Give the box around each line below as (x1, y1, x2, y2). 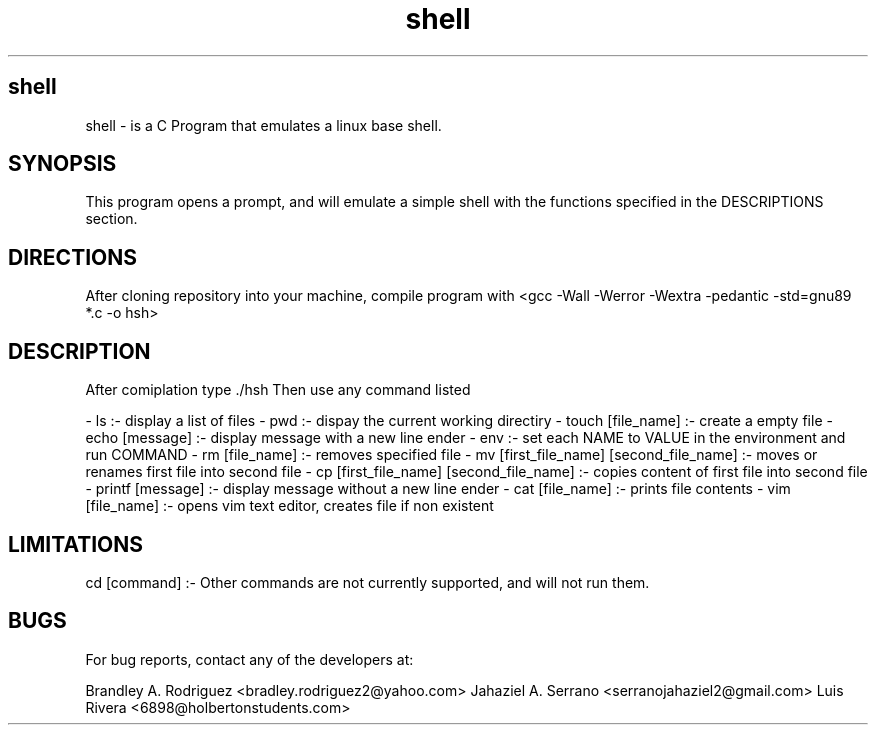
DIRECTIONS (8, 244, 137, 270)
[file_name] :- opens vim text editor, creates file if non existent (85, 497, 494, 515)
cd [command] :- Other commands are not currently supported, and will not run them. (85, 573, 650, 591)
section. (85, 210, 138, 228)
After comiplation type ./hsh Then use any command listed (85, 381, 471, 399)
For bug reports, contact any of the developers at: (85, 650, 414, 668)
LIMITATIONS (8, 531, 144, 557)
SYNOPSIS (8, 151, 117, 177)
